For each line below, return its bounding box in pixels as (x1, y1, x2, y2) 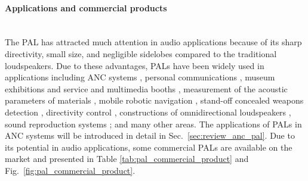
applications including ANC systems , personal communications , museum (5, 71, 275, 83)
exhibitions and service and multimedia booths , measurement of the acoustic (5, 82, 288, 95)
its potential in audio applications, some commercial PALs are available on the (5, 141, 292, 153)
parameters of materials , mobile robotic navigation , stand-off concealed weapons (5, 94, 304, 107)
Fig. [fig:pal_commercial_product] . (5, 164, 135, 176)
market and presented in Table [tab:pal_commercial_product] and (5, 152, 249, 165)
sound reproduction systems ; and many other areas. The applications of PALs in (5, 117, 302, 130)
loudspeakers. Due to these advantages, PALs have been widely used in (5, 59, 264, 71)
